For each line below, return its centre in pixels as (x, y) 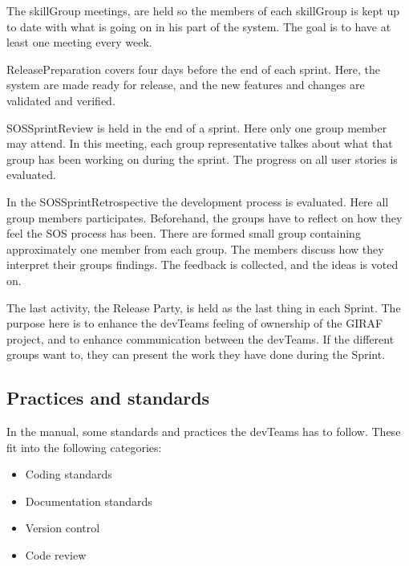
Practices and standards (108, 398)
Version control (63, 528)
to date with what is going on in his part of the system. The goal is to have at (199, 26)
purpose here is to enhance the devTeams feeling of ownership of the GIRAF (195, 323)
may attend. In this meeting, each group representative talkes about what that (200, 143)
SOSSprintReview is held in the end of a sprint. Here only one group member (197, 127)
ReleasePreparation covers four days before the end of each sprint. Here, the (194, 69)
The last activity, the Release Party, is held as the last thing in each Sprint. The (204, 307)
